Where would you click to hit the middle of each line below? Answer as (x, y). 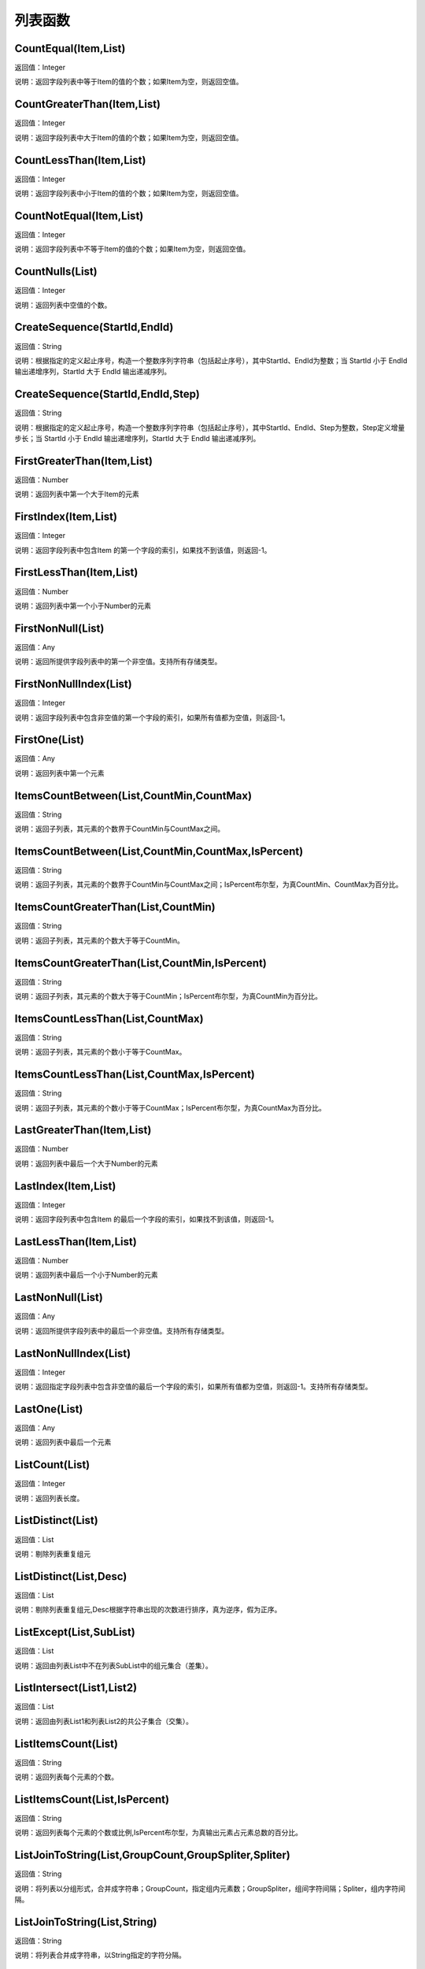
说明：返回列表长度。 (49, 1498)
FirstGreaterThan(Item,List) (84, 461)
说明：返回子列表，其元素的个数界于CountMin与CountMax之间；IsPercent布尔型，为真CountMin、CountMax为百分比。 (209, 884)
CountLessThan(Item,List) (80, 160)
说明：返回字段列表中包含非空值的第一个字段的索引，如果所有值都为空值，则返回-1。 (152, 718)
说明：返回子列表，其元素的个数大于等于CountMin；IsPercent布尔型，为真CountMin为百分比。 (168, 996)
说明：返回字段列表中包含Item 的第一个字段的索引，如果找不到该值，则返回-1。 (143, 550)
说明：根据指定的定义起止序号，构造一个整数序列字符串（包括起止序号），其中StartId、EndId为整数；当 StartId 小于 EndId (211, 360)
